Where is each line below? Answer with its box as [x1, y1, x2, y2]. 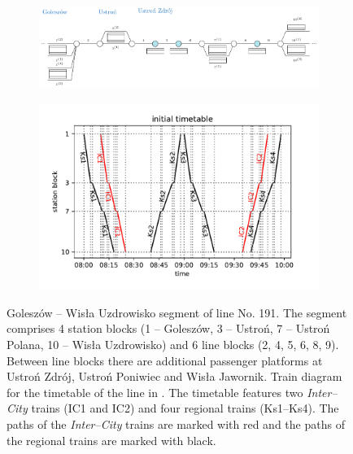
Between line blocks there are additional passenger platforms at [7, 351, 323, 369]
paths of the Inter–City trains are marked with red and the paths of [7, 416, 345, 433]
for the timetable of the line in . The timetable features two [7, 383, 303, 400]
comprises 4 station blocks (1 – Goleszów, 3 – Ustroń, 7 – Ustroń [7, 320, 330, 337]
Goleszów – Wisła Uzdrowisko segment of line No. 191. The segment [7, 303, 347, 321]
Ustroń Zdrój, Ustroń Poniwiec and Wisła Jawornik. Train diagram [7, 368, 342, 385]
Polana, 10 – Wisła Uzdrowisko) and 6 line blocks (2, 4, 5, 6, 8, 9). [7, 336, 339, 353]
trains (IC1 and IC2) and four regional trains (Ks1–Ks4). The [31, 399, 339, 417]
